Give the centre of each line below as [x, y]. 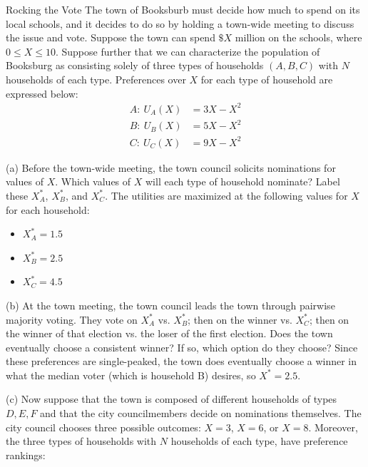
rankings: [26, 455]
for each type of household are [267, 79]
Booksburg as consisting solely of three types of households [135, 65]
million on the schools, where [298, 37]
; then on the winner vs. [240, 319]
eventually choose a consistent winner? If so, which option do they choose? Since [182, 347]
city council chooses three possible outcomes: [103, 427]
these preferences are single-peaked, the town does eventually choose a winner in [182, 361]
